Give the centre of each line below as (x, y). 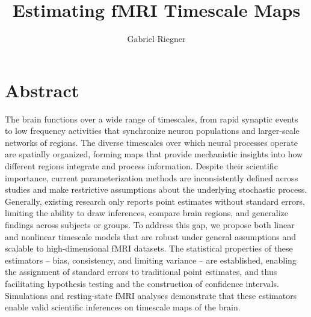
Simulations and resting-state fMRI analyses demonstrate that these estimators (151, 295)
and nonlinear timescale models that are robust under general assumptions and (151, 236)
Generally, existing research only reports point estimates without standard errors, (155, 201)
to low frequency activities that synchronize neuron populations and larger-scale (152, 131)
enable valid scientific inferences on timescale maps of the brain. (123, 307)
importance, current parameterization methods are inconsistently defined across (152, 177)
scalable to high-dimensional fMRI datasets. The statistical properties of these (149, 248)
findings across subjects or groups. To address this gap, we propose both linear (150, 225)
